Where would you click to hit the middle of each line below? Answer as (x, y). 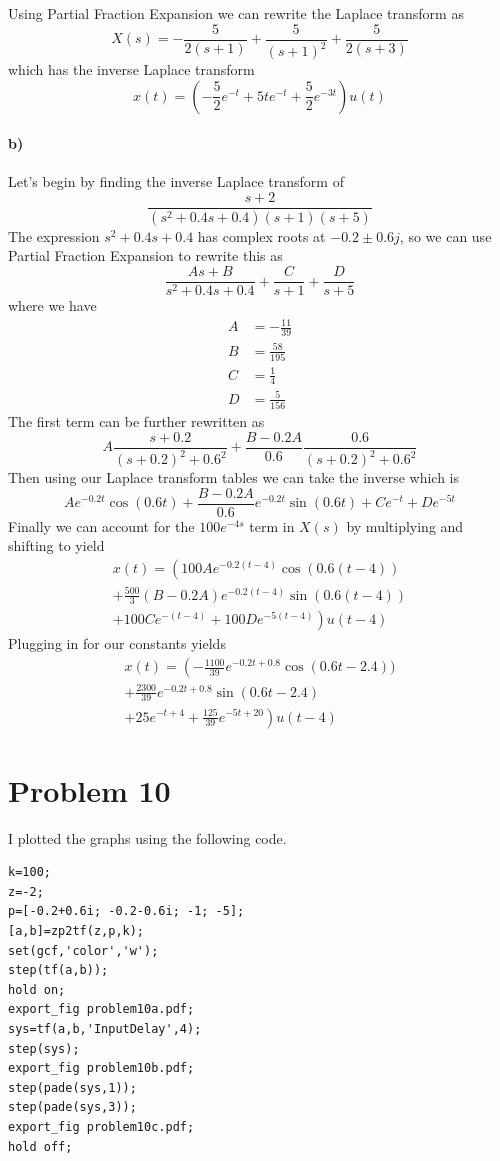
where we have (52, 305)
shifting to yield (56, 545)
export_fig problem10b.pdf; (101, 1068)
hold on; (37, 989)
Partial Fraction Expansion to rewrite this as (145, 255)
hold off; (40, 1146)
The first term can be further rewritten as (136, 421)
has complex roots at (261, 235)
